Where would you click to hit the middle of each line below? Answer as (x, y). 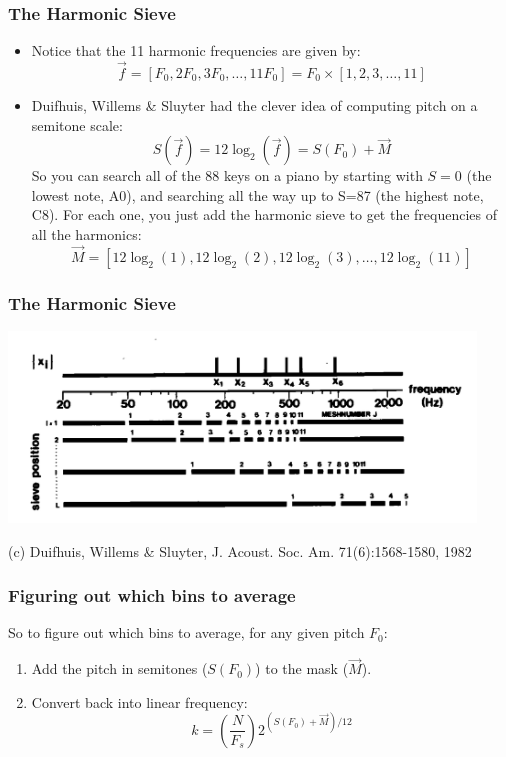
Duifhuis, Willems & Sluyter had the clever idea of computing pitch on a (254, 105)
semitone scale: (77, 124)
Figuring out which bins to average (152, 595)
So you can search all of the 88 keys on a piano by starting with (227, 175)
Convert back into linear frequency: (139, 701)
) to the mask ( (302, 668)
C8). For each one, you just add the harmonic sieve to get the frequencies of (264, 214)
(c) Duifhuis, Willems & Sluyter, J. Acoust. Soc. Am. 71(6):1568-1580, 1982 (240, 550)
